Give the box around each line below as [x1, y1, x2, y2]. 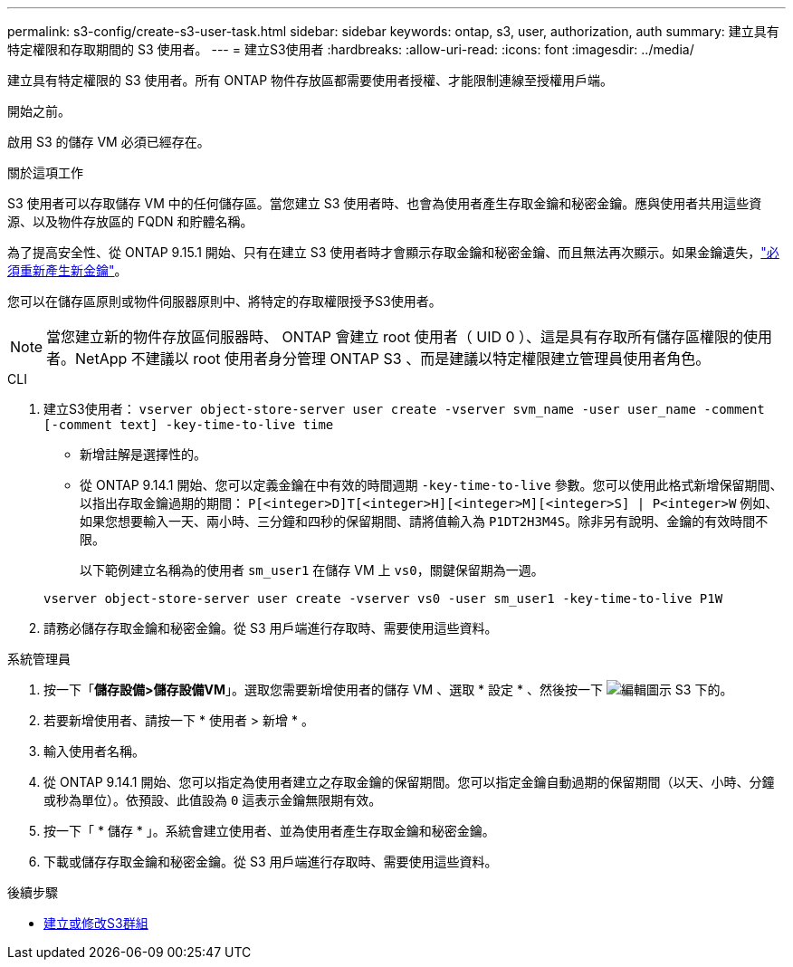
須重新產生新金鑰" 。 [7, 263, 128, 278]
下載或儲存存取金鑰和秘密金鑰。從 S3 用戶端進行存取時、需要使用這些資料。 [43, 854, 498, 869]
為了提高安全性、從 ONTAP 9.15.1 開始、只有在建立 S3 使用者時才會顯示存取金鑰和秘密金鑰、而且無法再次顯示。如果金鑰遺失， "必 [7, 244, 779, 260]
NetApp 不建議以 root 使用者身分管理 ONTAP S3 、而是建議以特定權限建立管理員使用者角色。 [75, 349, 711, 368]
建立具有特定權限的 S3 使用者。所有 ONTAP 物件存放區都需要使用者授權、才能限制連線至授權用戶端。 [7, 72, 614, 88]
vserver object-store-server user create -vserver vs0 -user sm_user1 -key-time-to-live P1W [43, 591, 723, 606]
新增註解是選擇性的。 [80, 446, 206, 462]
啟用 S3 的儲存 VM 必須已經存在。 [7, 134, 210, 149]
